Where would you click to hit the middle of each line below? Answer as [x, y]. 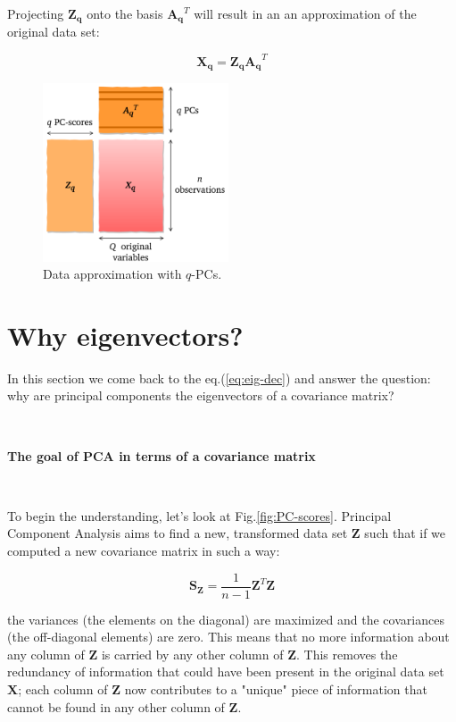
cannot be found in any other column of [116, 706]
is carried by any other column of [192, 654]
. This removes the [347, 654]
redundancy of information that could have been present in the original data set [226, 672]
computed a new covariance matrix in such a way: [144, 550]
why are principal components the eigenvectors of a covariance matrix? [201, 395]
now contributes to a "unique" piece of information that [276, 689]
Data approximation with [112, 274]
